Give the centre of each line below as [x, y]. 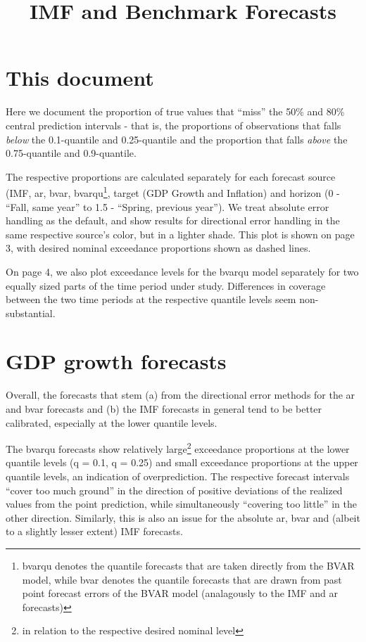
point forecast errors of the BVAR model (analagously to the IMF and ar [180, 593]
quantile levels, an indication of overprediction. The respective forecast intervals [178, 476]
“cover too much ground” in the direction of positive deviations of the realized [174, 490]
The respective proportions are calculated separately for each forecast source [171, 176]
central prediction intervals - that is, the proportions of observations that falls [173, 125]
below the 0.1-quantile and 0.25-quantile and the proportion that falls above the [177, 139]
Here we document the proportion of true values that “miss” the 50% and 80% [175, 111]
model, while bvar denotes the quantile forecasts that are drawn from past [182, 579]
